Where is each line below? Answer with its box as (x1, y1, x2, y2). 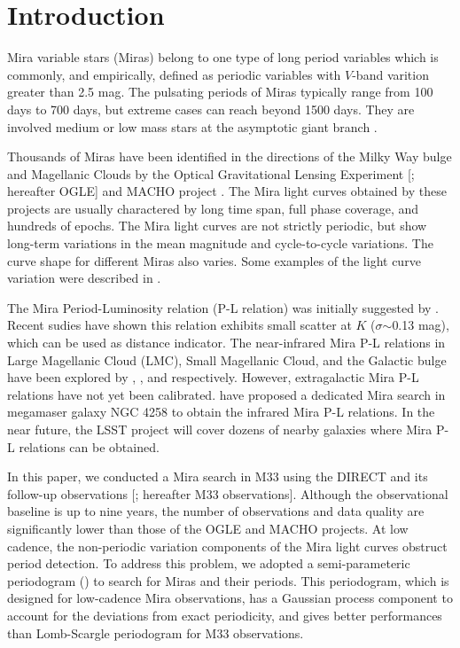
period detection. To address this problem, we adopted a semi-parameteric (7, 554, 410, 573)
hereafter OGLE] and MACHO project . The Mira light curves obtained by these (7, 182, 447, 200)
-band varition (352, 65, 429, 83)
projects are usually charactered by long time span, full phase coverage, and (7, 199, 419, 217)
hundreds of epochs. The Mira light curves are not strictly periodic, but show (7, 216, 427, 235)
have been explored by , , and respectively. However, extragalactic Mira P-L (7, 368, 419, 386)
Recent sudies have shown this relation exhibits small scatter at (7, 316, 352, 334)
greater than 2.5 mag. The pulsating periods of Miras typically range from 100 (7, 82, 433, 101)
